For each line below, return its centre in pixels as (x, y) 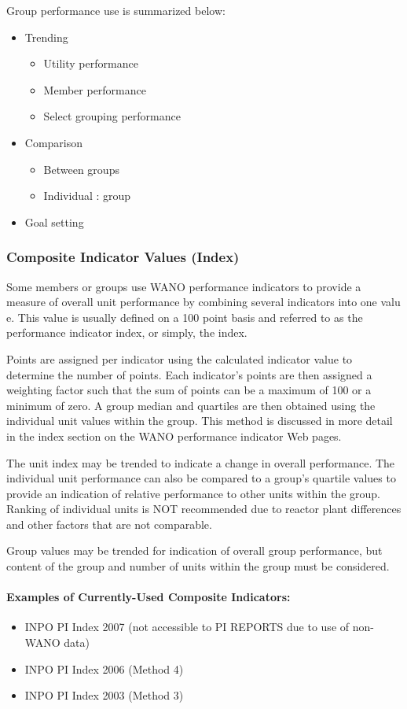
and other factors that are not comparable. (109, 524)
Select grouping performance (112, 116)
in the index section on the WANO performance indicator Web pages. (174, 436)
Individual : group (87, 196)
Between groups (81, 169)
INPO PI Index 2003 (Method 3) (104, 695)
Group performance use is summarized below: (116, 10)
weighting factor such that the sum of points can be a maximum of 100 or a (189, 390)
